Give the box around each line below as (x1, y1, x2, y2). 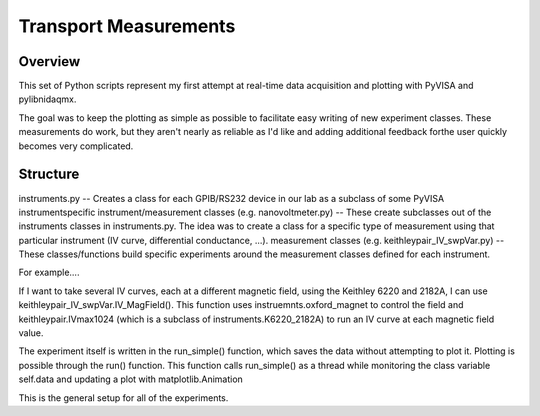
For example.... (18, 266, 80, 279)
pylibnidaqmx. (18, 93, 77, 105)
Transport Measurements (18, 15, 236, 37)
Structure (18, 166, 80, 183)
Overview (18, 53, 81, 70)
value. (18, 327, 44, 339)
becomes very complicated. (18, 140, 134, 152)
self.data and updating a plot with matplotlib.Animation (18, 373, 244, 385)
